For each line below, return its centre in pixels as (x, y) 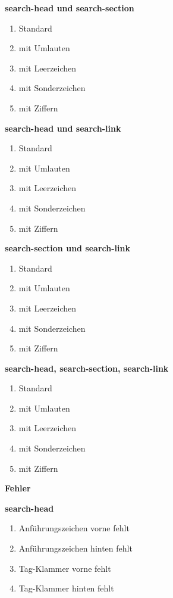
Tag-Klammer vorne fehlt (65, 568)
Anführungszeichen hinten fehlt (76, 548)
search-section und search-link (67, 248)
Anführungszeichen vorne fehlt (74, 528)
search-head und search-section (70, 8)
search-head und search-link (63, 128)
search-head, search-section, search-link (87, 368)
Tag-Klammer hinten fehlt (66, 588)
